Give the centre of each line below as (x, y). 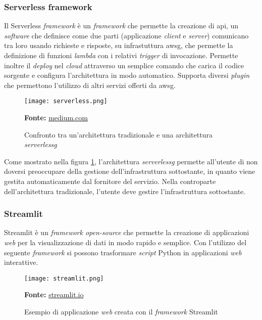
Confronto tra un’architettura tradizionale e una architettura (118, 134)
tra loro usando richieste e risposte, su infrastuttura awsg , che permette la (119, 45)
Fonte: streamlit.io (54, 294)
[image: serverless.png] (66, 101)
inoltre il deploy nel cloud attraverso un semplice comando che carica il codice (124, 65)
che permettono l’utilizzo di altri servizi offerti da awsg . (90, 85)
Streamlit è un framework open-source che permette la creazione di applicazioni (127, 232)
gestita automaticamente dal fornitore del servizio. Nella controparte (110, 181)
